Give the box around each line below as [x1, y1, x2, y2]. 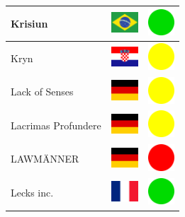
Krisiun [11, 16, 48, 30]
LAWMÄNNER [11, 151, 79, 166]
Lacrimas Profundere [11, 117, 101, 132]
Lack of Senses [11, 84, 74, 99]
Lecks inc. [11, 185, 54, 200]
